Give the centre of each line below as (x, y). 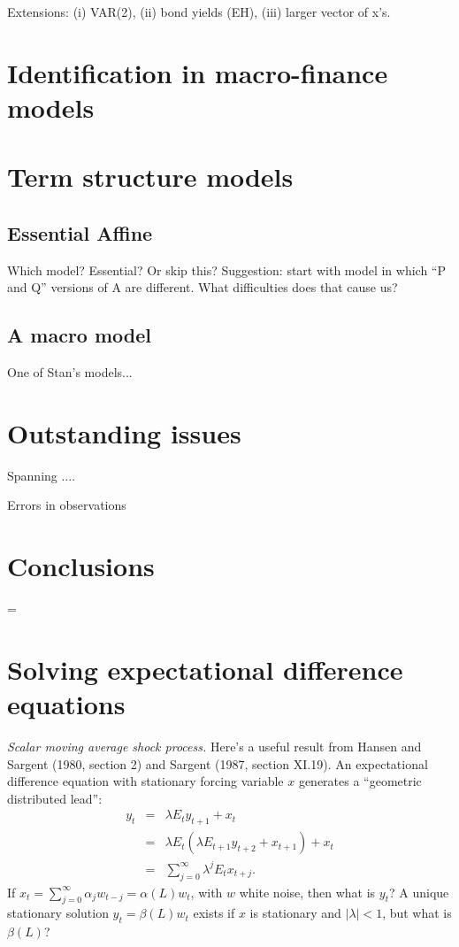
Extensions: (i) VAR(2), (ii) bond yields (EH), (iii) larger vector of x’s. (199, 12)
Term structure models (150, 177)
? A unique (419, 892)
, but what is (417, 913)
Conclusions (81, 566)
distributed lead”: (55, 798)
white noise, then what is (307, 892)
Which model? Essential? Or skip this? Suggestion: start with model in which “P (226, 269)
